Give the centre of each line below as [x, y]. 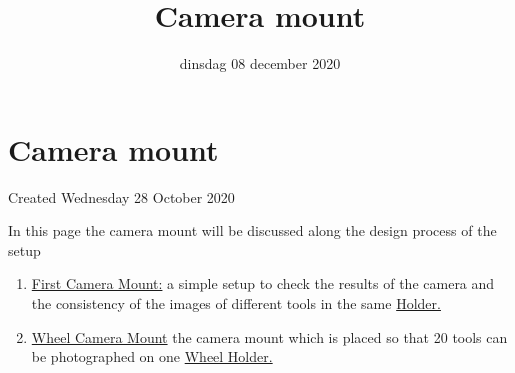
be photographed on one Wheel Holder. [152, 356]
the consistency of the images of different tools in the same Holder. [236, 303]
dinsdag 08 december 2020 [260, 63]
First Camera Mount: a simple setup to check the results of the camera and [263, 283]
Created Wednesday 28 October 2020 [121, 196]
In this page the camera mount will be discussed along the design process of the [252, 230]
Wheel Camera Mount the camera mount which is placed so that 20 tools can [269, 336]
